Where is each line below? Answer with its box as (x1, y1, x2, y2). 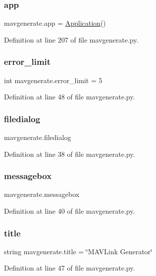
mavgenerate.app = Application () (4, 18, 106, 28)
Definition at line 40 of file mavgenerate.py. (4, 206, 135, 216)
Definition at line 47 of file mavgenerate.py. (4, 263, 135, 273)
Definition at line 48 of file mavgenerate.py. (4, 92, 135, 102)
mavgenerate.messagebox (4, 189, 80, 199)
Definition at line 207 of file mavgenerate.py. (4, 34, 139, 45)
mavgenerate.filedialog (4, 132, 71, 142)
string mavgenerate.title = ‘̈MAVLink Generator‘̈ (4, 246, 153, 256)
